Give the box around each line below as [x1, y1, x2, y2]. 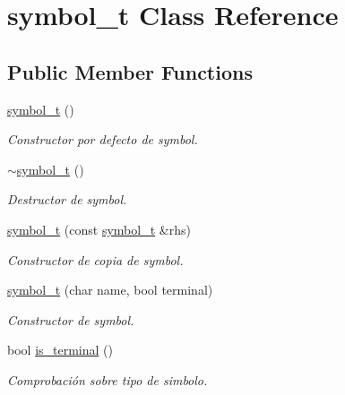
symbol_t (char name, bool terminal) [7, 280, 213, 299]
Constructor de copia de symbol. [7, 250, 184, 269]
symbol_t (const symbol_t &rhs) [7, 219, 191, 238]
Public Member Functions [7, 57, 253, 85]
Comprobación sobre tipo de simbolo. [7, 370, 208, 389]
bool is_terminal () [7, 340, 113, 359]
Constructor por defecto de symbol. [7, 130, 198, 149]
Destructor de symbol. [7, 190, 127, 209]
